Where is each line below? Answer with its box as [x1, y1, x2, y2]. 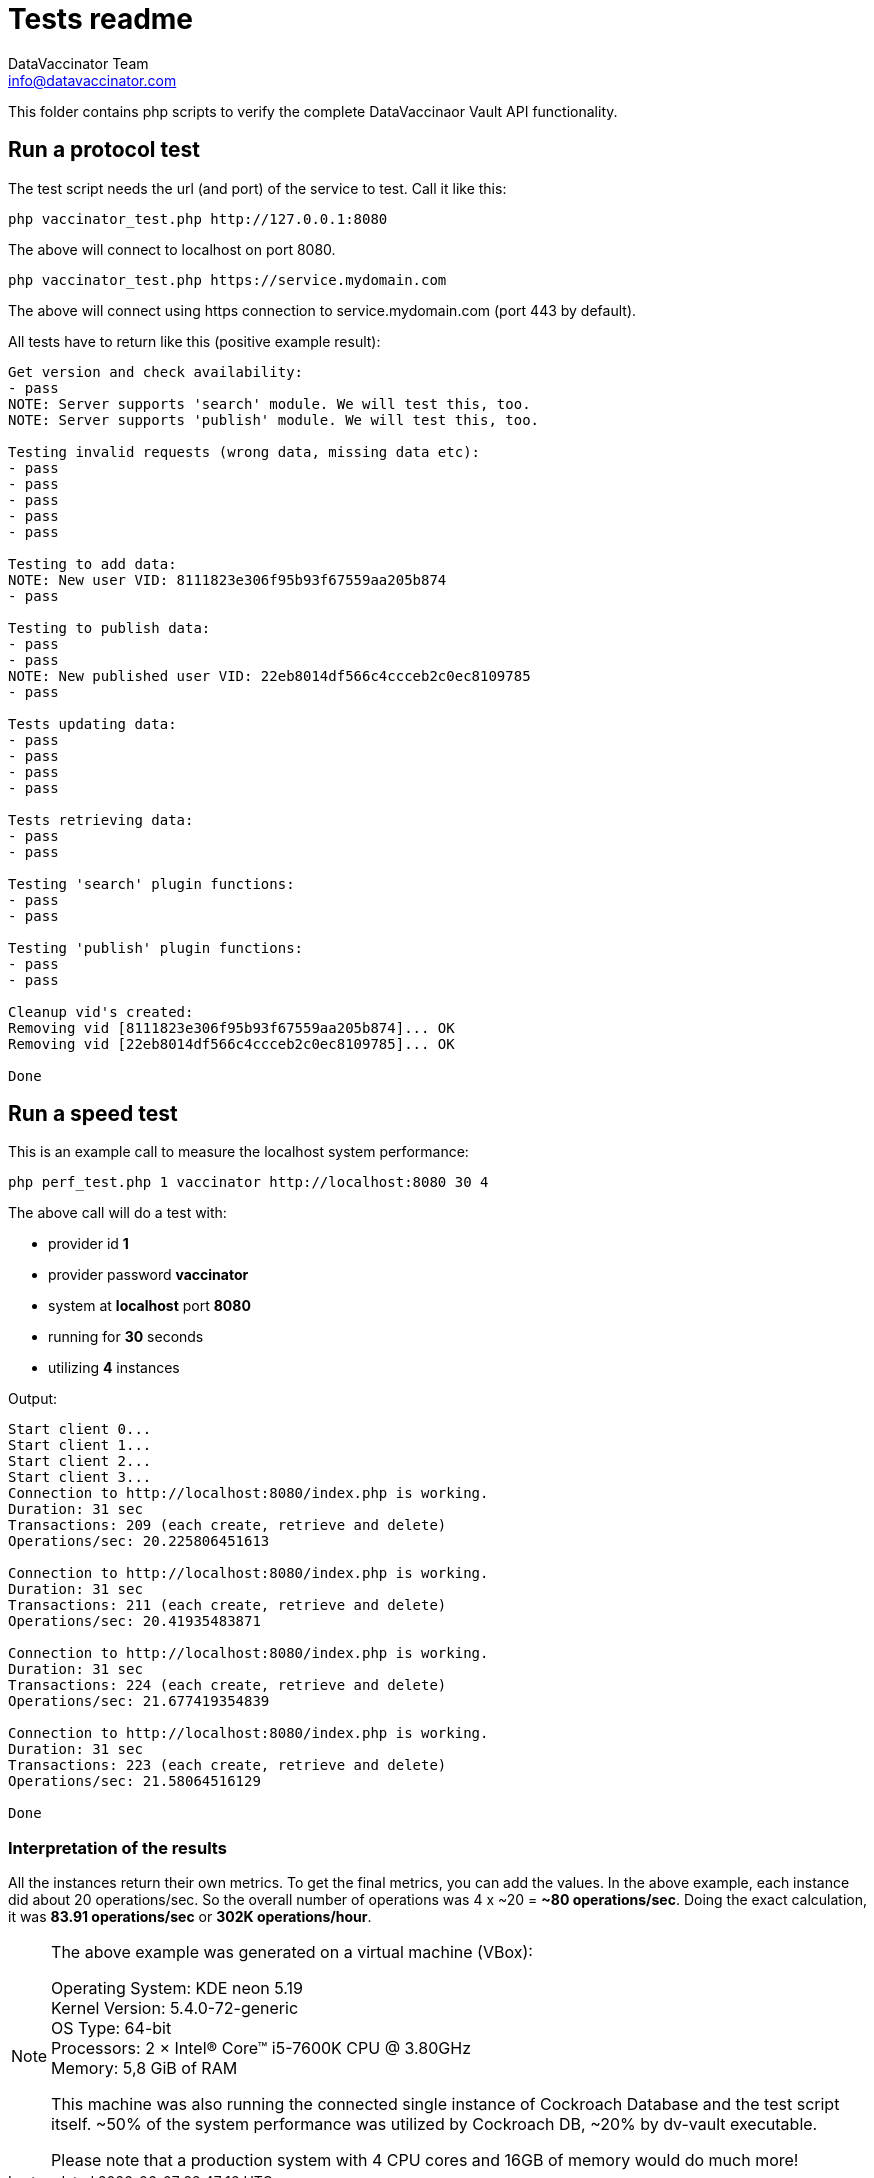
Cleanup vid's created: [8, 1003, 194, 1020]
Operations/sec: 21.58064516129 [8, 1773, 261, 1790]
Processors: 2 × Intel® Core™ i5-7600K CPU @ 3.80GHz [51, 2038, 472, 2059]
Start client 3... [8, 1469, 152, 1486]
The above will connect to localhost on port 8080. [8, 240, 336, 258]
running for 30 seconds [48, 1328, 204, 1346]
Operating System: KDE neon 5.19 [51, 1978, 303, 1999]
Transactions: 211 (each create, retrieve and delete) [8, 1597, 447, 1614]
